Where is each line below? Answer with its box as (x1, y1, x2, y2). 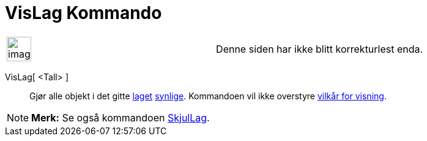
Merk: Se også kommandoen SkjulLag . (31, 111, 210, 124)
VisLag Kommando (5, 2, 162, 23)
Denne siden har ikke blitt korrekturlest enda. (216, 42, 423, 55)
